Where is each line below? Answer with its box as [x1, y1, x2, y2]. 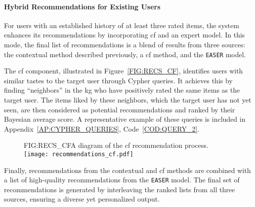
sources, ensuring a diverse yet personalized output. [4, 194, 160, 204]
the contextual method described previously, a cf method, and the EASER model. [4, 49, 246, 59]
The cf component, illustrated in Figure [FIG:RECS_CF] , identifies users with [4, 66, 243, 76]
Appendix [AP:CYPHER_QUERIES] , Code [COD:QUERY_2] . [4, 123, 200, 134]
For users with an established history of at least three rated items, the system [4, 20, 239, 30]
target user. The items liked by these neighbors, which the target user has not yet [4, 95, 252, 105]
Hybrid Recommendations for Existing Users [4, 1, 161, 11]
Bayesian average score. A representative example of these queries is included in [4, 114, 246, 124]
